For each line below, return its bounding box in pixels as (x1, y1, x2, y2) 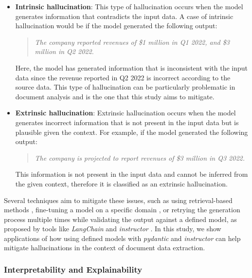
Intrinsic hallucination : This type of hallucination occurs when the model (15, 1, 243, 11)
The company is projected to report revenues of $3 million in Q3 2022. (35, 152, 245, 163)
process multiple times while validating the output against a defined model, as (4, 214, 237, 224)
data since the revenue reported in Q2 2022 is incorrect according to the (15, 72, 231, 82)
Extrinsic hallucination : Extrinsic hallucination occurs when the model (15, 108, 236, 118)
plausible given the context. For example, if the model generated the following (15, 127, 248, 137)
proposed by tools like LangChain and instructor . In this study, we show (4, 223, 221, 234)
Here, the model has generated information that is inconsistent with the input (15, 62, 248, 73)
